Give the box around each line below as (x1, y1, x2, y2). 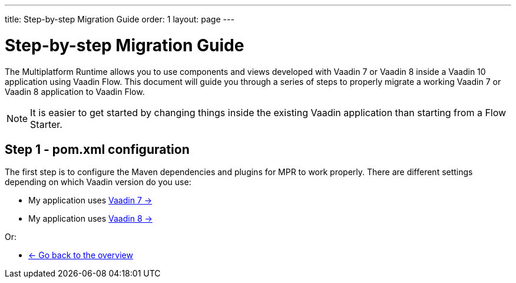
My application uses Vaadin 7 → (28, 195, 153, 206)
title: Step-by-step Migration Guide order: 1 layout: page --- (5, 14, 234, 24)
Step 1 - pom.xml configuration (5, 141, 190, 157)
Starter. (30, 118, 62, 130)
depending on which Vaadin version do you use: (5, 177, 191, 187)
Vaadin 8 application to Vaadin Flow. (5, 86, 145, 97)
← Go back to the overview (28, 250, 133, 261)
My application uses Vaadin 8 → (28, 213, 153, 224)
